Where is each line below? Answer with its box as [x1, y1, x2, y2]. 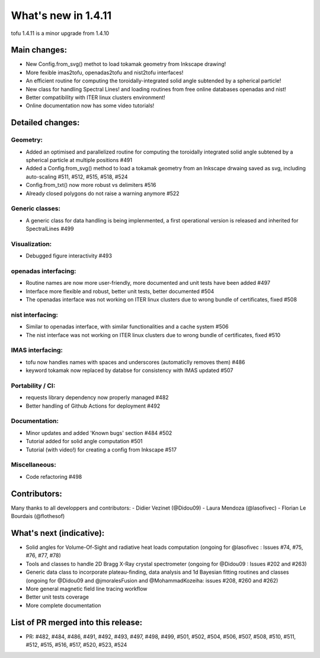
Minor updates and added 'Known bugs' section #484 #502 [25, 429, 172, 436]
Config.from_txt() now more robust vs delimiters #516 [25, 182, 156, 189]
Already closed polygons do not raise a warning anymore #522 [25, 190, 180, 197]
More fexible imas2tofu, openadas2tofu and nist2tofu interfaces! [25, 69, 184, 76]
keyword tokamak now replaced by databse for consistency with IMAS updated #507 [25, 367, 233, 374]
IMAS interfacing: [11, 346, 63, 354]
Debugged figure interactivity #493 [25, 252, 113, 259]
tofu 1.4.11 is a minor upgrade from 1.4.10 [11, 30, 110, 37]
